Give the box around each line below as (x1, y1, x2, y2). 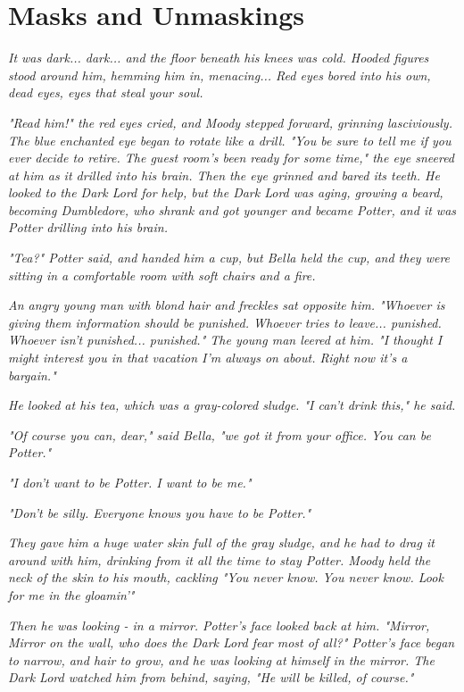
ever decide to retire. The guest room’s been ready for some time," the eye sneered (8, 148, 455, 167)
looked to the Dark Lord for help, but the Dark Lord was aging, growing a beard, (8, 183, 443, 202)
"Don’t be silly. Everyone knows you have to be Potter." (8, 503, 311, 521)
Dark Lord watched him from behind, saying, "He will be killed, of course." (8, 668, 414, 687)
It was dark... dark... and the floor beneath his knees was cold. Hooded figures (8, 48, 429, 67)
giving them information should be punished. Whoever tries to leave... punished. (8, 313, 442, 331)
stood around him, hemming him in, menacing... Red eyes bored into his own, (8, 65, 431, 84)
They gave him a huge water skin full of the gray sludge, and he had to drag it (8, 533, 435, 552)
